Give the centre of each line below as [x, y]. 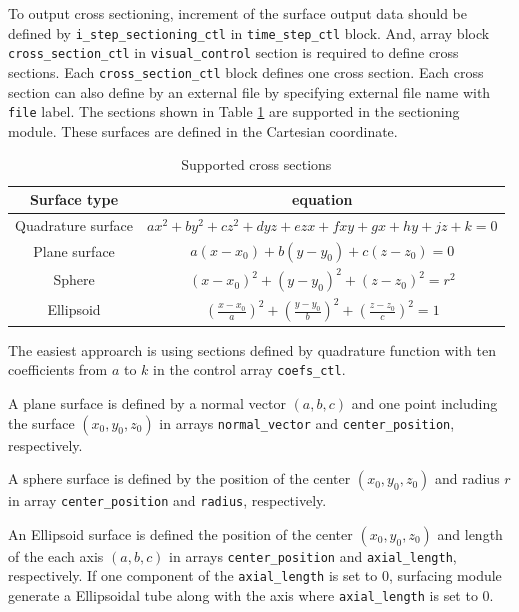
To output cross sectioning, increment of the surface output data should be [238, 13]
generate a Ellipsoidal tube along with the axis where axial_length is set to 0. [251, 595]
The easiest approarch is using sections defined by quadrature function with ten [252, 349]
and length [470, 533]
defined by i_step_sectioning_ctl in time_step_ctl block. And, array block [249, 32]
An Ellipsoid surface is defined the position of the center [180, 533]
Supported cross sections [256, 164]
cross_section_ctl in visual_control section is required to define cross [233, 52]
